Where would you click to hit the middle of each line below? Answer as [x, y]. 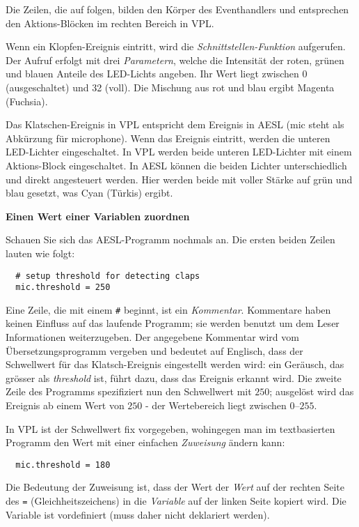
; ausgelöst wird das [312, 391]
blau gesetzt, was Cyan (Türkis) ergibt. [89, 193]
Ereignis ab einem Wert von [65, 405]
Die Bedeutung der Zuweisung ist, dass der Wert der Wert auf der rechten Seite [175, 487]
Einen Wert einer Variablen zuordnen [98, 216]
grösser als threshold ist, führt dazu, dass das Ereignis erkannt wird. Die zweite [174, 377]
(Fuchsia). [27, 101]
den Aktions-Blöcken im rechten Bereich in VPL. [110, 23]
